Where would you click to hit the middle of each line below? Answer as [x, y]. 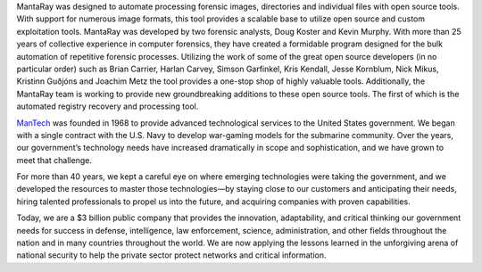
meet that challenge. [54, 160]
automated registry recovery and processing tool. [108, 106]
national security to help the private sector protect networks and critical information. [171, 255]
